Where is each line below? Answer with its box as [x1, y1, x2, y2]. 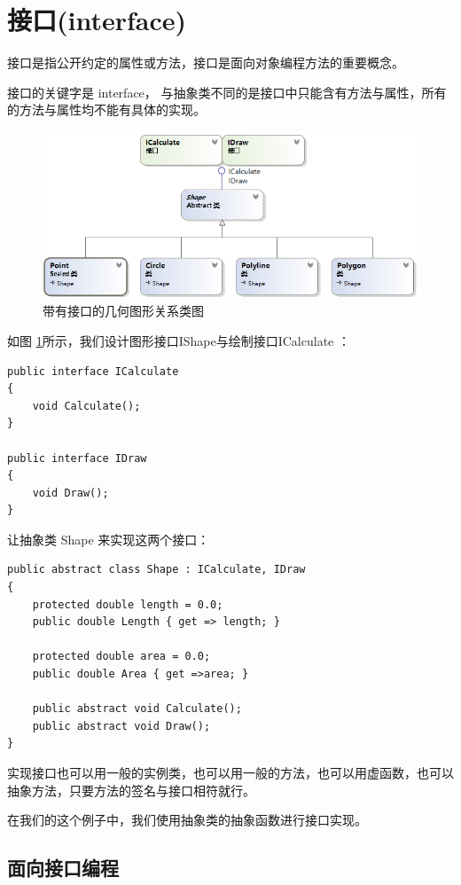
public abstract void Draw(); [32, 719, 211, 732]
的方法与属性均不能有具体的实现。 [7, 100, 206, 119]
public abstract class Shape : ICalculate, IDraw [7, 563, 306, 576]
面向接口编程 [7, 854, 119, 881]
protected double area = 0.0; [32, 650, 211, 663]
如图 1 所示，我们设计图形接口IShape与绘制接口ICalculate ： [7, 331, 350, 349]
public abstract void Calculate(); [32, 702, 242, 716]
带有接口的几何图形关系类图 [43, 302, 204, 320]
